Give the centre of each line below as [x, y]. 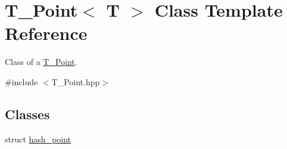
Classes [27, 114]
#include [21, 81]
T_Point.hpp [76, 81]
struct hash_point [38, 139]
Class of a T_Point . [41, 62]
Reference [46, 33]
